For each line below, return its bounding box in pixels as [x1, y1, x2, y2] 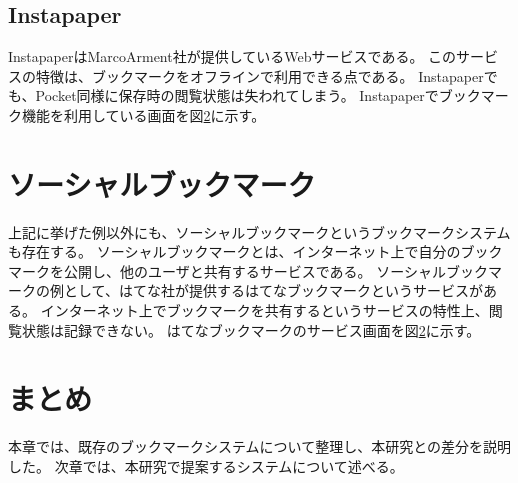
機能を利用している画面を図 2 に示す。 [21, 104, 266, 125]
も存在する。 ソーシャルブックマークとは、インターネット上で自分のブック [8, 241, 503, 262]
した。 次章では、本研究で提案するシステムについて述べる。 [8, 455, 404, 476]
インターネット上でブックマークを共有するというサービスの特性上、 [40, 300, 489, 321]
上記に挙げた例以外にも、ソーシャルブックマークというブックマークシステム [8, 221, 511, 242]
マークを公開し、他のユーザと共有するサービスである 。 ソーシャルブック [8, 260, 488, 281]
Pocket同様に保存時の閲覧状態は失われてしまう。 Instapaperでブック [35, 85, 481, 106]
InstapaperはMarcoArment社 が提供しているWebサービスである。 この [8, 46, 457, 67]
